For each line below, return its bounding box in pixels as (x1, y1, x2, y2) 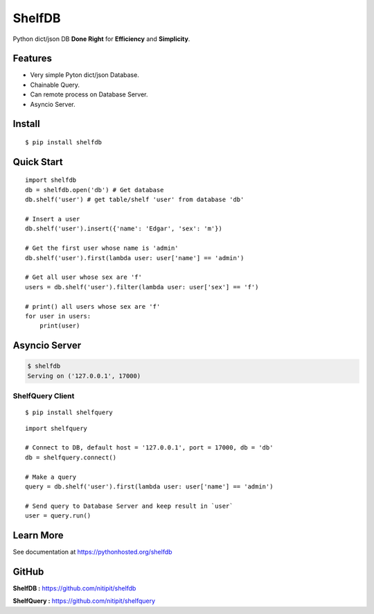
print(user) (39, 322, 80, 330)
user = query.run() (25, 512, 91, 520)
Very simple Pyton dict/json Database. (30, 71, 140, 79)
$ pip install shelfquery (25, 409, 114, 416)
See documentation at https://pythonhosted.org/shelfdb (12, 548, 172, 556)
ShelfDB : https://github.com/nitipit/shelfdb (12, 583, 136, 592)
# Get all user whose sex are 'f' (25, 273, 142, 281)
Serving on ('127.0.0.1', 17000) (27, 372, 141, 380)
